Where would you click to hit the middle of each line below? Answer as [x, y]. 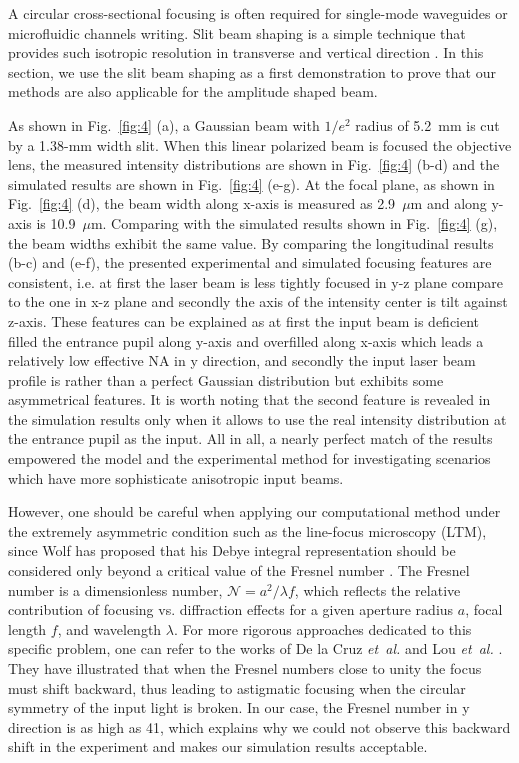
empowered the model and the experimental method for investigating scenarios [249, 458]
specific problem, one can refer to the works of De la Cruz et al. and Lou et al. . [255, 648]
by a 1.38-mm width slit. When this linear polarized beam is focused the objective [260, 144]
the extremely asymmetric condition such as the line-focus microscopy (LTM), [247, 530]
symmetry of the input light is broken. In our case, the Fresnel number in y [239, 707]
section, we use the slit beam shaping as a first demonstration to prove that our [252, 71]
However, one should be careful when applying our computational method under [254, 511]
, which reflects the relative [377, 589]
